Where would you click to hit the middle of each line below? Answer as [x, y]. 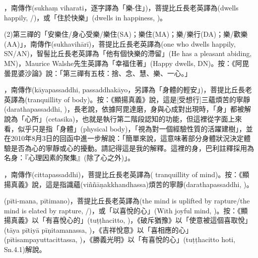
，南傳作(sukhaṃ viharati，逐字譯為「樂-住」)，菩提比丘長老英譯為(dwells [121, 7]
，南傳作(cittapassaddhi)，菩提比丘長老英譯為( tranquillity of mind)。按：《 [123, 174]
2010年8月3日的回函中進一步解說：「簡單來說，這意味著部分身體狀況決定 [127, 138]
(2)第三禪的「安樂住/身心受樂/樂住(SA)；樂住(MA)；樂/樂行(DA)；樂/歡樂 [126, 34]
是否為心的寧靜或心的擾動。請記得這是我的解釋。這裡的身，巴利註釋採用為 [132, 148]
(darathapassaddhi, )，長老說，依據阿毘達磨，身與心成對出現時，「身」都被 [124, 109]
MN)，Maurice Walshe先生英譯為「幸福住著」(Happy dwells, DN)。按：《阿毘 [127, 63]
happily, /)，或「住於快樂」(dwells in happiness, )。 [86, 17]
